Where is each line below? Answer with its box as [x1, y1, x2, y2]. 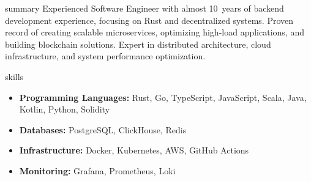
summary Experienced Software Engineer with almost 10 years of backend [5, 2, 284, 14]
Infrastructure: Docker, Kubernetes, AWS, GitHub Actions [19, 144, 249, 157]
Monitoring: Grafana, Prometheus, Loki [19, 164, 176, 177]
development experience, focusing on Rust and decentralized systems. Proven [5, 13, 294, 26]
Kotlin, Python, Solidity [19, 103, 110, 116]
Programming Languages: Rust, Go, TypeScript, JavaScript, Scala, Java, [19, 90, 307, 103]
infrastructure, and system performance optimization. [5, 50, 206, 62]
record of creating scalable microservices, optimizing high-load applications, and [5, 26, 304, 39]
